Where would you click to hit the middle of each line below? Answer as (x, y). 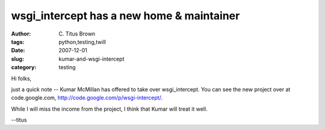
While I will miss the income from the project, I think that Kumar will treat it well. (109, 109)
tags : (18, 42)
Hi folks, (21, 78)
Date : (18, 51)
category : (24, 67)
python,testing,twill (82, 42)
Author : (21, 34)
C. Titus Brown (77, 34)
